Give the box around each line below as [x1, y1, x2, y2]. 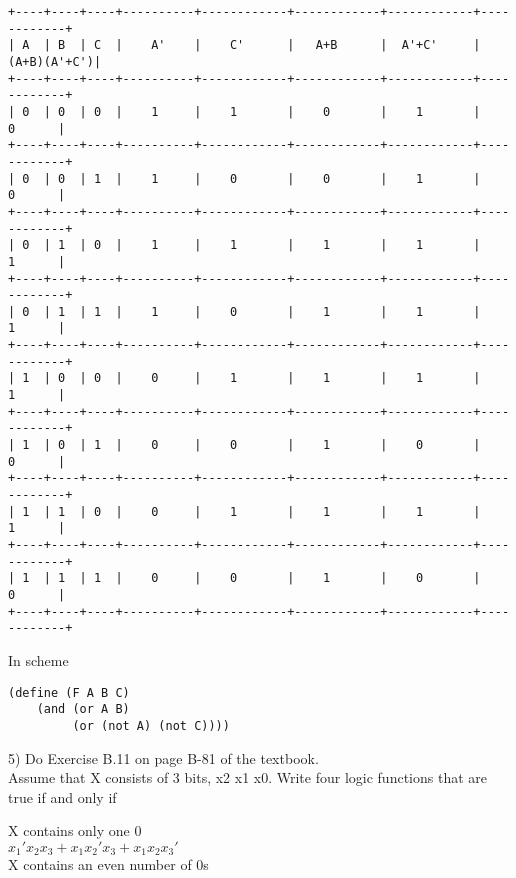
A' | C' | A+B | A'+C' [151, 38, 438, 53]
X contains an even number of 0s [8, 854, 209, 875]
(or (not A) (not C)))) [72, 718, 230, 733]
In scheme [8, 649, 69, 670]
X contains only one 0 [8, 820, 142, 841]
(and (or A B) [36, 702, 130, 717]
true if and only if [8, 786, 117, 807]
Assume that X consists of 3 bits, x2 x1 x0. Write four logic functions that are [8, 767, 487, 788]
